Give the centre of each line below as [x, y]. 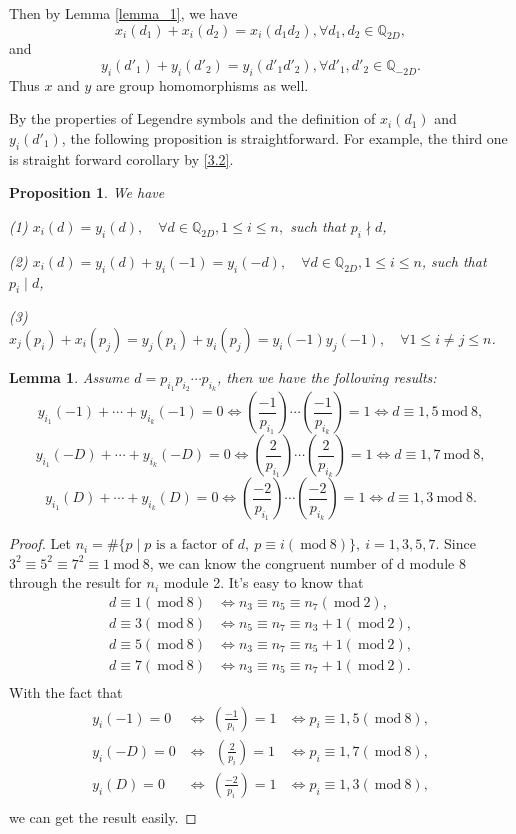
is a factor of [194, 545]
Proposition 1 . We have [87, 192]
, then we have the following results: [327, 376]
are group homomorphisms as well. [202, 84]
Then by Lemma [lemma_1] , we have [123, 13]
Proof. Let [40, 543]
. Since [455, 543]
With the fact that [66, 692]
